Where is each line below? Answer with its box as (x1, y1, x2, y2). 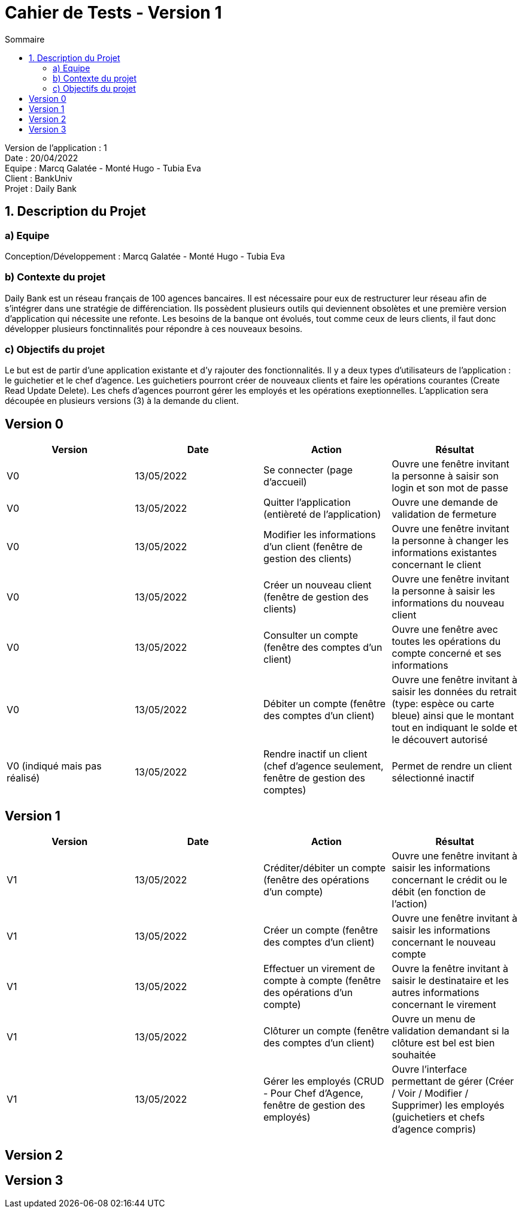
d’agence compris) (391, 1123, 476, 1136)
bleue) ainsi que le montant (391, 710, 514, 722)
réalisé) (7, 772, 40, 784)
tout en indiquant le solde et (391, 722, 517, 734)
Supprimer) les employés (391, 1099, 505, 1112)
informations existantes (391, 547, 497, 559)
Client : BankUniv (5, 173, 72, 183)
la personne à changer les (391, 535, 509, 547)
